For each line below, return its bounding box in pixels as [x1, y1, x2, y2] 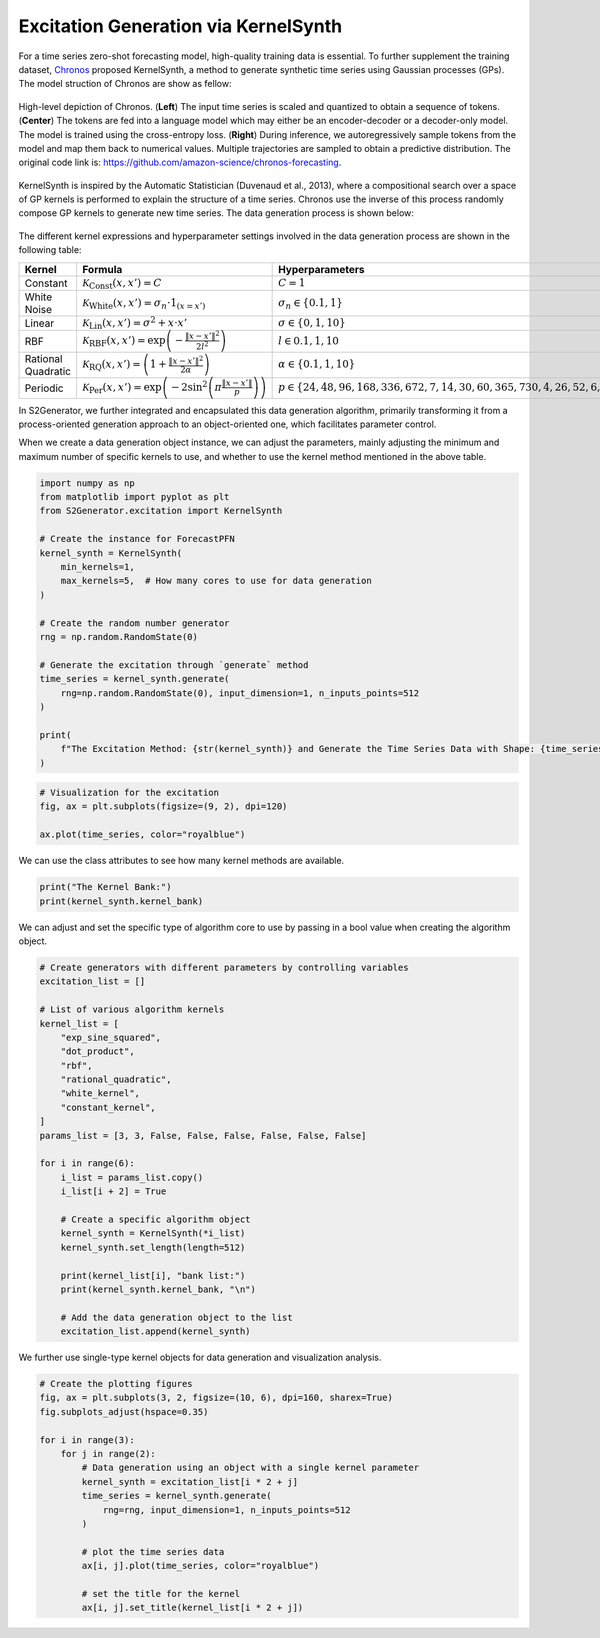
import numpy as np [39, 477, 135, 489]
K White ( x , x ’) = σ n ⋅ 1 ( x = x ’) [81, 296, 206, 311]
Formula [81, 262, 123, 276]
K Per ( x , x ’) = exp [81, 381, 162, 396]
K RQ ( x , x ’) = [81, 358, 142, 373]
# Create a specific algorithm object [60, 1214, 251, 1225]
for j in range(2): [60, 1448, 157, 1460]
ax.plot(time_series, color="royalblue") [39, 829, 246, 840]
